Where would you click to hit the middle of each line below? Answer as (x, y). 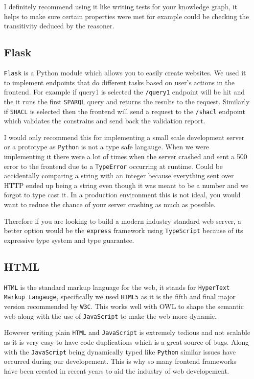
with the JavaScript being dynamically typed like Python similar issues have (120, 351)
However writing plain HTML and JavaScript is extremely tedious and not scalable (127, 332)
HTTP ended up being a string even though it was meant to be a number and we (126, 185)
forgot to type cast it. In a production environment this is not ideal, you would (122, 195)
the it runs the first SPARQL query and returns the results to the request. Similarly (127, 101)
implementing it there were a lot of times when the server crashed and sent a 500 (126, 156)
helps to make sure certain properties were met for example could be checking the (127, 16)
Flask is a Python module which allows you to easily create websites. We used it (125, 72)
